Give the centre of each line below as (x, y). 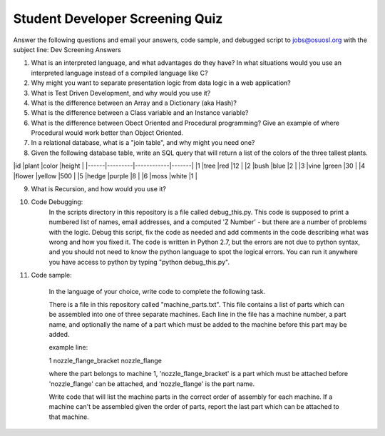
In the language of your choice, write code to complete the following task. (157, 291)
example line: (68, 348)
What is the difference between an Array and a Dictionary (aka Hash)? (134, 103)
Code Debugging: (57, 202)
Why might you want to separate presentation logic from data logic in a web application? (161, 83)
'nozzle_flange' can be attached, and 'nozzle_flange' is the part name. (152, 384)
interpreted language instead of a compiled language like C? (119, 73)
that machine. (69, 417)
